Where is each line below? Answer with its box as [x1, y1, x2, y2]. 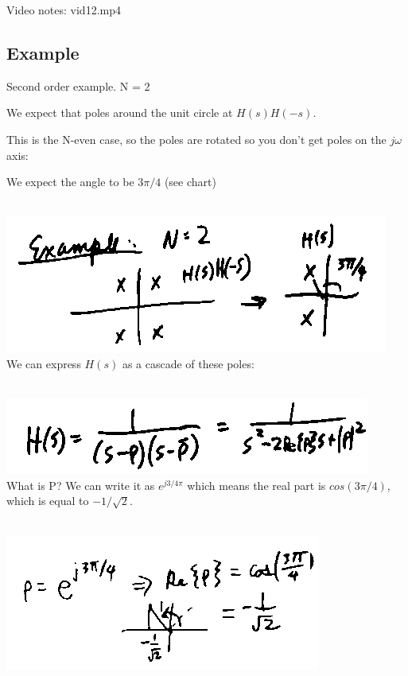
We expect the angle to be [6, 173, 134, 190]
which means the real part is [187, 476, 326, 493]
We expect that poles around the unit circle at [6, 104, 233, 121]
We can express [6, 355, 81, 371]
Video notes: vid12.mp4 [6, 2, 121, 17]
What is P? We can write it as [6, 476, 155, 493]
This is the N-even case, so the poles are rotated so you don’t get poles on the [6, 130, 387, 147]
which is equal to [6, 492, 89, 509]
